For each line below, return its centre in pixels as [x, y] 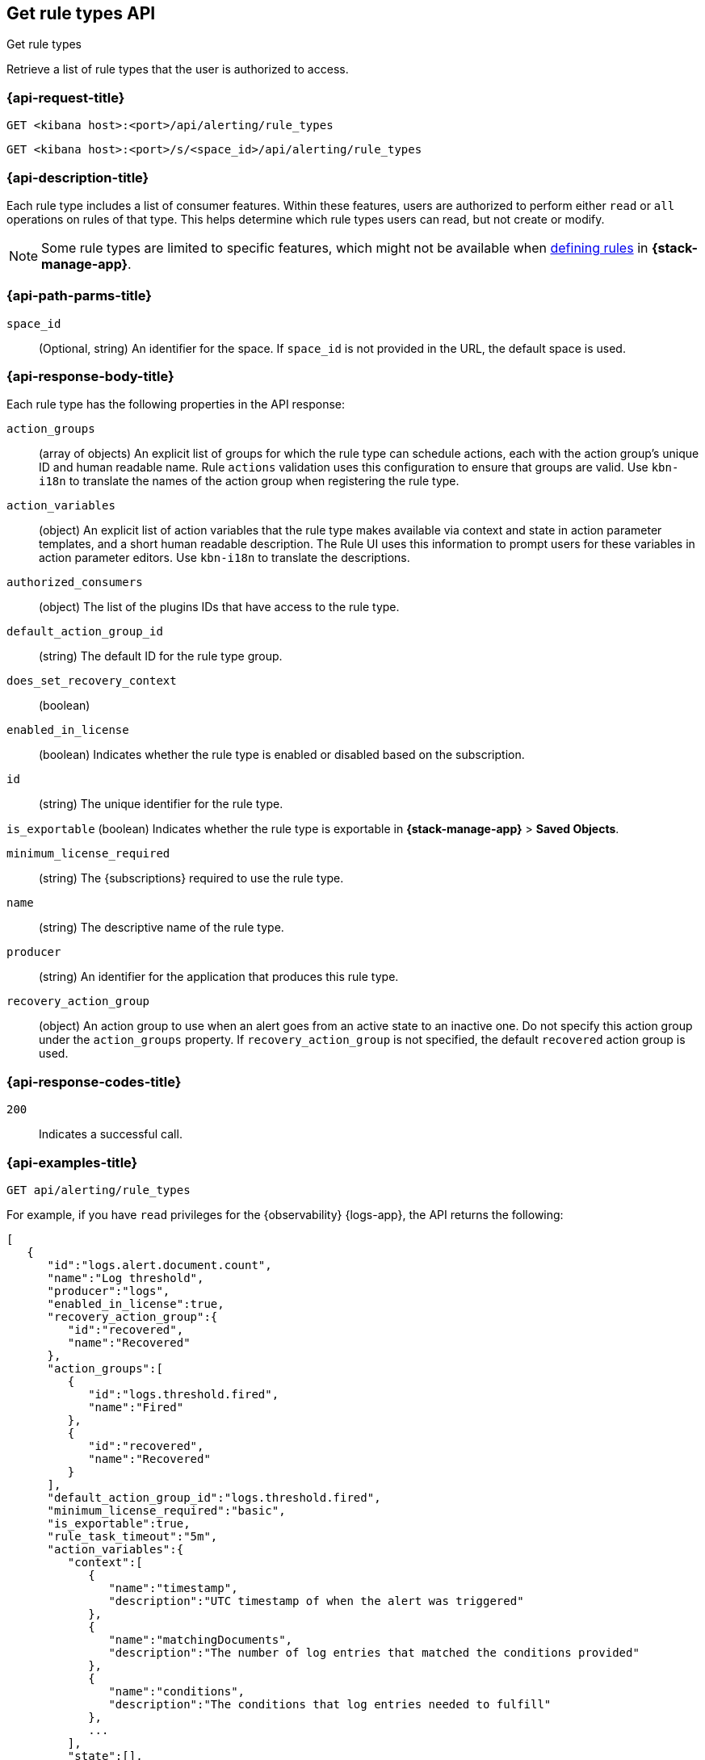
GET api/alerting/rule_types [99, 1190]
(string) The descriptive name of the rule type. [162, 928]
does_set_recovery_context [92, 681]
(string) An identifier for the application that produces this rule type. [219, 977]
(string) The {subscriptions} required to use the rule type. [191, 878]
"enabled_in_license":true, [136, 1303]
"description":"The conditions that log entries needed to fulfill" [330, 1704]
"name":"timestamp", [173, 1588]
